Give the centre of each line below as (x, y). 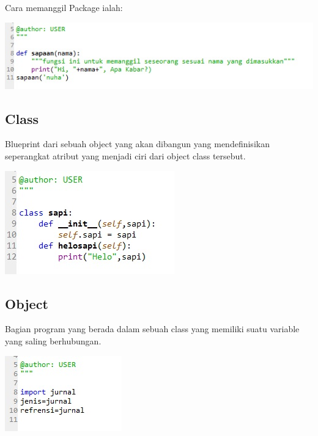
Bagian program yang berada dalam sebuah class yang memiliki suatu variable (152, 329)
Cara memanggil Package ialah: (64, 7)
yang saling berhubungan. (53, 341)
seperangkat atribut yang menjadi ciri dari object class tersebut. (125, 156)
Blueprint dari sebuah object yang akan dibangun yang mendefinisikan (137, 144)
